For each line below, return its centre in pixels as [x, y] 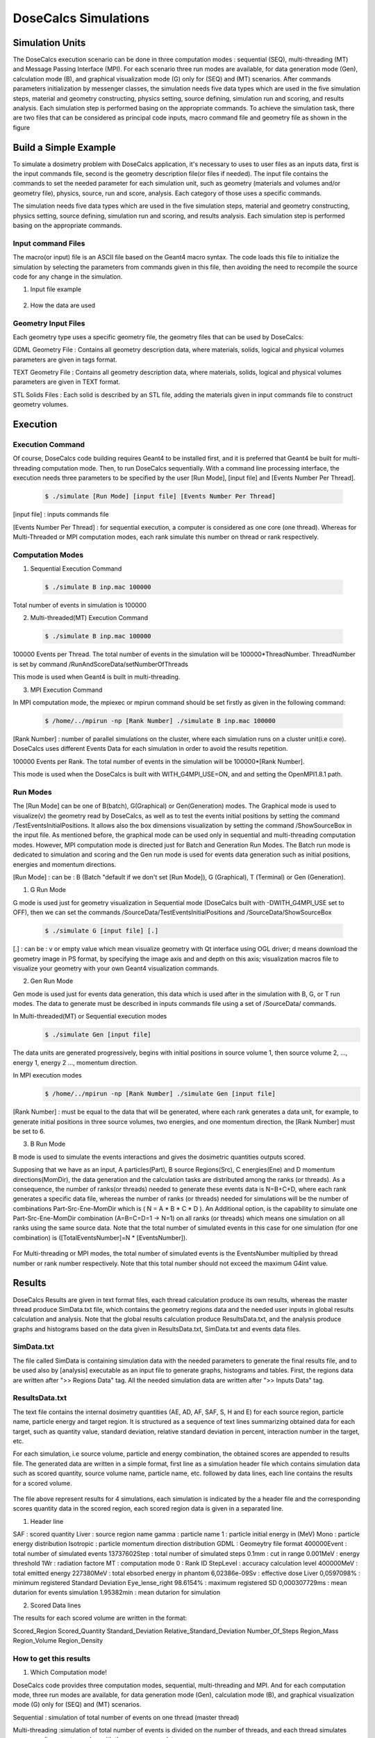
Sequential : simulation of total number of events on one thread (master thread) [126, 1717]
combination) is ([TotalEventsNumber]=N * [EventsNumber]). [100, 1237]
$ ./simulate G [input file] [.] [102, 931]
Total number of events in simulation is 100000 [80, 606]
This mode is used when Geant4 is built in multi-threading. [97, 677]
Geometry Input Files [49, 323]
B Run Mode [48, 1144]
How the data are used [63, 305]
